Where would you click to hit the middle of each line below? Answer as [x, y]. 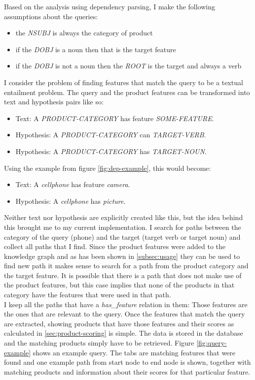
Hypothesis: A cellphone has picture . [71, 201]
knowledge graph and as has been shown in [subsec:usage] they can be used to [122, 256]
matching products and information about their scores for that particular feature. [127, 371]
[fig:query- [212, 343]
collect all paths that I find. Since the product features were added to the [115, 246]
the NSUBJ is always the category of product [84, 33]
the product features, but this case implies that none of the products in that [119, 285]
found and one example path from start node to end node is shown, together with [127, 362]
